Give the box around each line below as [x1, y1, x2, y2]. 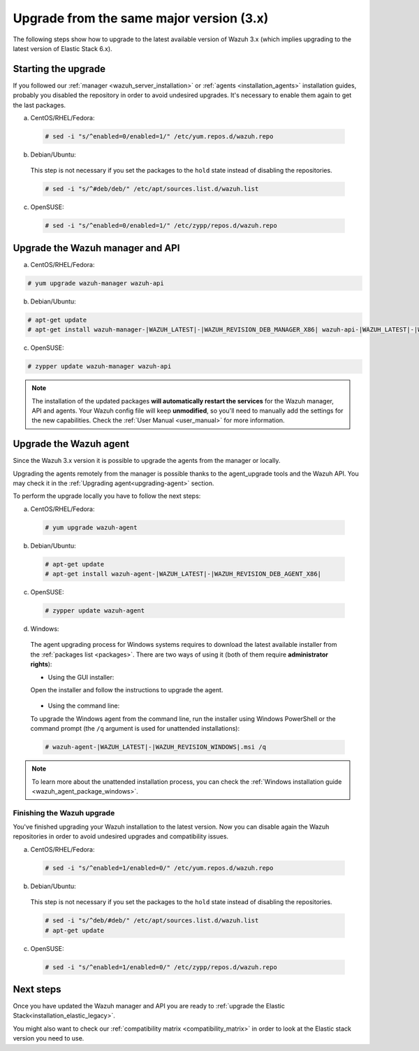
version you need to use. [13, 1034, 84, 1043]
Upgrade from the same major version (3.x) [13, 10, 269, 26]
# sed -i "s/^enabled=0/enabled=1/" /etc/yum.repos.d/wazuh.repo [45, 133, 274, 140]
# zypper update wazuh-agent [45, 607, 145, 615]
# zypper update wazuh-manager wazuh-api [27, 362, 172, 371]
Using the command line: [47, 701, 120, 710]
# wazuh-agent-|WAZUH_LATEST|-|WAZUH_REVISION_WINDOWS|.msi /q [45, 743, 267, 751]
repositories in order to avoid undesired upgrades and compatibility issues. [13, 832, 229, 841]
